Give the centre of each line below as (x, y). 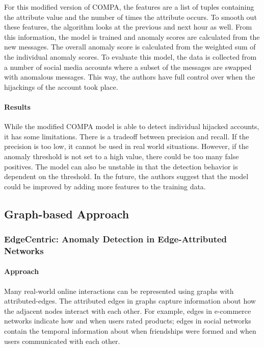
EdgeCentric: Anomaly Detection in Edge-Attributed (116, 239)
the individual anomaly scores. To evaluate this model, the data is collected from (130, 56)
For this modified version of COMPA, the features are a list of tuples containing (129, 7)
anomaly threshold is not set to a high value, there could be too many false (122, 156)
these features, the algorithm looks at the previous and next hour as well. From (128, 27)
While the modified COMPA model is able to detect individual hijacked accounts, (132, 126)
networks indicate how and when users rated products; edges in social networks (128, 321)
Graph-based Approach (67, 214)
